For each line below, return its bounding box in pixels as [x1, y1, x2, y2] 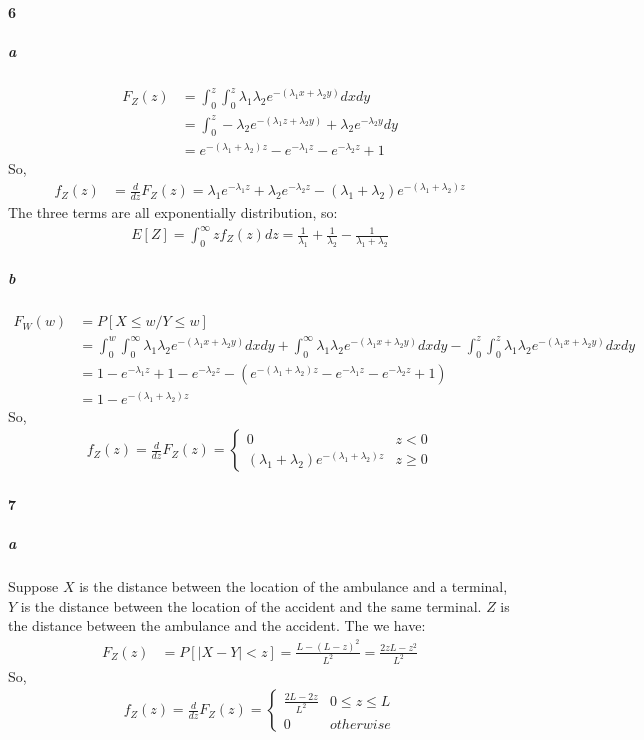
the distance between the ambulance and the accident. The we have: [8, 615, 426, 636]
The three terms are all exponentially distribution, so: [8, 201, 338, 222]
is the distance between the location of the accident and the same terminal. [20, 595, 482, 616]
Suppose [8, 576, 59, 597]
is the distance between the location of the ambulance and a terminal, [79, 576, 508, 597]
